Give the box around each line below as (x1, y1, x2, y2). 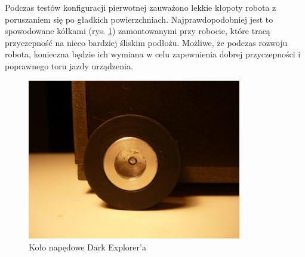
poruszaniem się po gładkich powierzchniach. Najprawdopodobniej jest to (5, 13, 273, 25)
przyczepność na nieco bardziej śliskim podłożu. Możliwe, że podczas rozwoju (5, 36, 288, 48)
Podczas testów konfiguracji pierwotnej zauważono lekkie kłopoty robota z (5, 1, 276, 13)
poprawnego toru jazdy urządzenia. (5, 59, 133, 72)
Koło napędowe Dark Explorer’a (29, 240, 146, 253)
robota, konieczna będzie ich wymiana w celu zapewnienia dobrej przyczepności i (5, 48, 301, 60)
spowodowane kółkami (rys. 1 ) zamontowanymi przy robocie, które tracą (5, 25, 270, 37)
